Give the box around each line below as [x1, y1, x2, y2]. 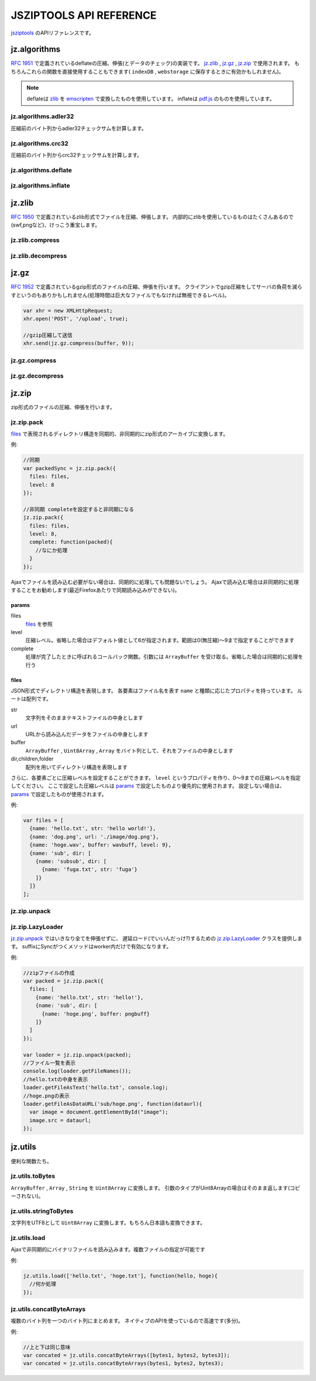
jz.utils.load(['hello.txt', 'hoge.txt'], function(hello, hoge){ [23, 1272, 218, 1279]
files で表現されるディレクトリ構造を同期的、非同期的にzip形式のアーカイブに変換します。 [11, 430, 228, 437]
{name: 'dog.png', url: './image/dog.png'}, [29, 833, 159, 840]
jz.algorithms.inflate [11, 181, 70, 190]
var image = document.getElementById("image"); [29, 1109, 169, 1115]
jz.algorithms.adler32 [11, 112, 74, 121]
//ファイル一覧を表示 [23, 1060, 76, 1066]
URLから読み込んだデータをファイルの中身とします [25, 731, 149, 738]
